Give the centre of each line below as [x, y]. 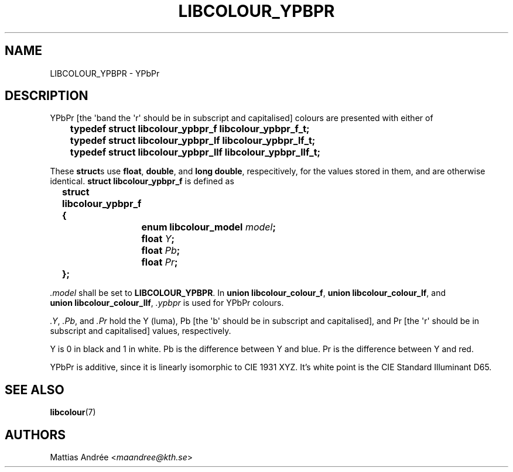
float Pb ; [161, 251]
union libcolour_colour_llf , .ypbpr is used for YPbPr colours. [167, 303]
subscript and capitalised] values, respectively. [141, 331]
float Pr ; [160, 262]
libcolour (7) [73, 412]
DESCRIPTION [47, 96]
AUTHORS [35, 435]
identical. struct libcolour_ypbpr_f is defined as [142, 181]
